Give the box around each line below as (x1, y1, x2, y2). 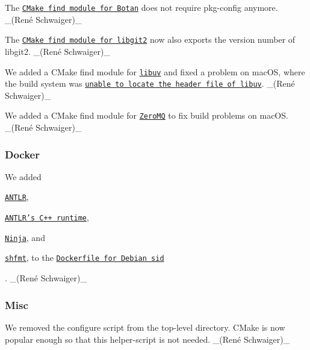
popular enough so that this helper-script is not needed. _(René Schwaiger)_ (5, 333, 290, 345)
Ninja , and (5, 231, 45, 243)
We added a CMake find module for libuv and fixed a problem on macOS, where (5, 65, 305, 78)
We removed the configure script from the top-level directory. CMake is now (5, 320, 285, 333)
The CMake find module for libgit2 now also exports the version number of (5, 33, 296, 46)
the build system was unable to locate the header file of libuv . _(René (5, 77, 295, 90)
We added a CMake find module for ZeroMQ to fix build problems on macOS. (5, 109, 288, 122)
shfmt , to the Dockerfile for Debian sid (5, 251, 164, 264)
